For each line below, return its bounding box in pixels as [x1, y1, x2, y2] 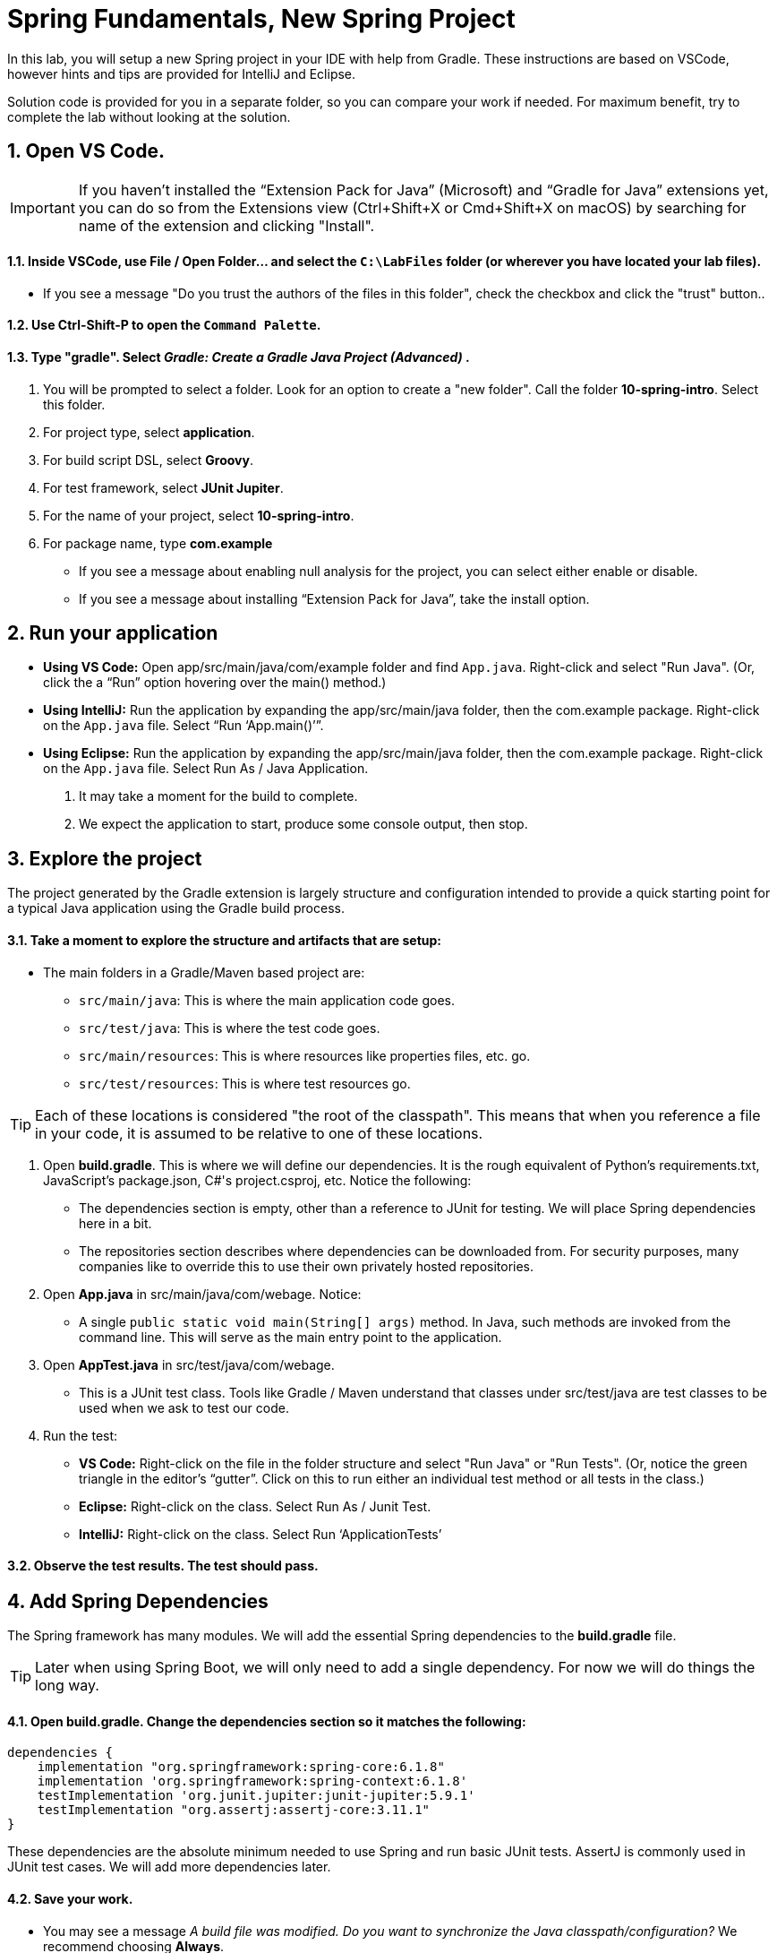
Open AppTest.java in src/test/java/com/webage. [43, 1356, 335, 1372]
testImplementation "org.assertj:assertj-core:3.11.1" [37, 1802, 431, 1818]
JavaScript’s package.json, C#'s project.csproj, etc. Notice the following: [43, 1172, 472, 1188]
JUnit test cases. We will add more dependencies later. [7, 1859, 331, 1875]
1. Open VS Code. [7, 140, 165, 163]
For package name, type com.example [43, 535, 273, 551]
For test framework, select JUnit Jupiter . [43, 479, 284, 495]
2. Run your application [7, 622, 218, 645]
